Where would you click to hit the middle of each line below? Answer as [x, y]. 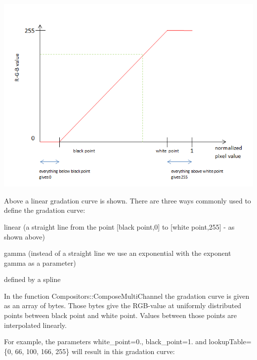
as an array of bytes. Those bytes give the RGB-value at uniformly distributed [123, 305]
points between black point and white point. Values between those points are [120, 315]
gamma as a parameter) [40, 262]
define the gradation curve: [45, 210]
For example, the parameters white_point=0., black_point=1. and [105, 341]
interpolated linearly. [35, 325]
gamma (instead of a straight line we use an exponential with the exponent [118, 253]
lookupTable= [230, 341]
